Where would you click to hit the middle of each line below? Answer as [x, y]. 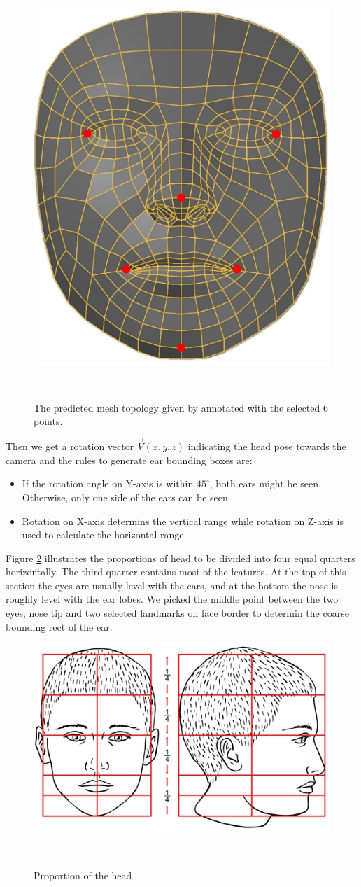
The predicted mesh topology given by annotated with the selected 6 [181, 407]
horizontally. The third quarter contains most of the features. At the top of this [176, 572]
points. [48, 421]
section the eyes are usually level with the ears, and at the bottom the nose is [172, 585]
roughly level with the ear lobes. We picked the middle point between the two [172, 599]
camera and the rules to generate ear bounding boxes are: [129, 460]
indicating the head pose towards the [267, 446]
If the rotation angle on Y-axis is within [108, 483]
